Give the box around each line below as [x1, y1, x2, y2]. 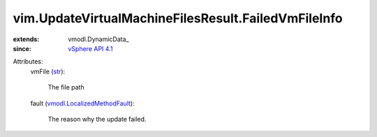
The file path [47, 83, 84, 92]
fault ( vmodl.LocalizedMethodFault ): [30, 99, 135, 108]
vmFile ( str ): [30, 67, 66, 75]
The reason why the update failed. [47, 115, 147, 123]
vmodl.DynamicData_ [68, 35, 129, 43]
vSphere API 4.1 [68, 44, 113, 52]
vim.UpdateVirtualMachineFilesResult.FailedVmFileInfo [13, 10, 343, 26]
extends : [13, 35, 40, 43]
